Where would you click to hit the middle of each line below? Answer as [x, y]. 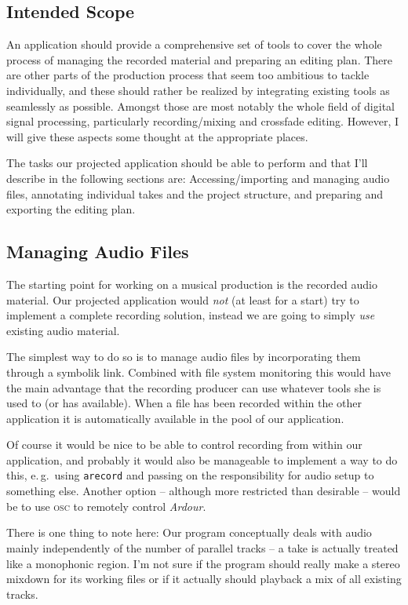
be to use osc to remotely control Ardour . [106, 506]
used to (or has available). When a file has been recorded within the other [184, 403]
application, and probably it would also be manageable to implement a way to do [202, 459]
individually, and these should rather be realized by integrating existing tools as [198, 90]
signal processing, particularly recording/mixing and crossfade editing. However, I [203, 121]
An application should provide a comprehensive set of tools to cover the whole [194, 44]
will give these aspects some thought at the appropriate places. [157, 136]
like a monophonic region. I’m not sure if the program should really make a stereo [203, 563]
